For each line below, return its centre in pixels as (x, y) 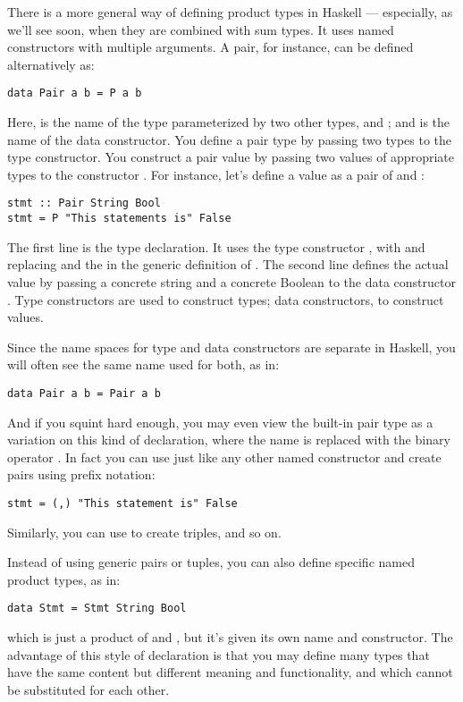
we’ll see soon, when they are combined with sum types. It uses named (201, 29)
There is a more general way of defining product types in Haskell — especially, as (230, 12)
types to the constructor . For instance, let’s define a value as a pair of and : (216, 174)
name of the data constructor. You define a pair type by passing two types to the (230, 139)
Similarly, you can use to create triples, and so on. (144, 532)
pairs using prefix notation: (81, 474)
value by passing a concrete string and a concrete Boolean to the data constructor (231, 281)
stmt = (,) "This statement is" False (122, 503)
